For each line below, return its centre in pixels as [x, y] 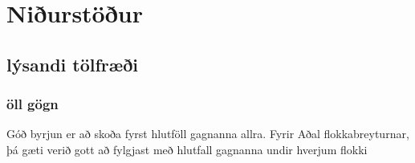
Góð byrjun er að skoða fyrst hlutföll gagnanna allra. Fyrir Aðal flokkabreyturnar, [208, 134]
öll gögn [33, 104]
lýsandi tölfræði [73, 64]
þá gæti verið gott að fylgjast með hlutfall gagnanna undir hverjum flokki [187, 149]
